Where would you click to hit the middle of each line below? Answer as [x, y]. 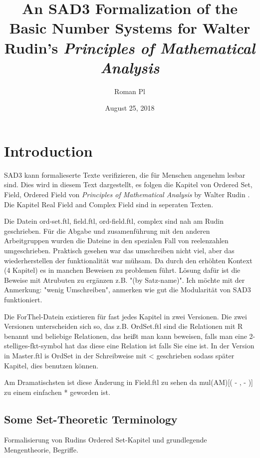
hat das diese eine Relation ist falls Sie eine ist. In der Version [159, 346]
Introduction [48, 150]
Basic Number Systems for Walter [130, 28]
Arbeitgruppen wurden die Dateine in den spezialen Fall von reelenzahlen [116, 241]
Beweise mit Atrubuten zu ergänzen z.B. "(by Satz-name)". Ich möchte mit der [125, 280]
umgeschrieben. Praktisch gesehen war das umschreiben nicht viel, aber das [119, 250]
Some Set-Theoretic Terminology [91, 419]
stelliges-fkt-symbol [33, 346]
